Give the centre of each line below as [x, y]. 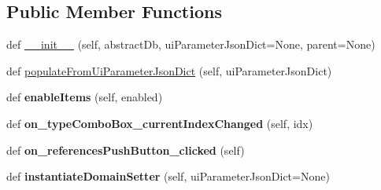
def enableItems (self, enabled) [85, 97]
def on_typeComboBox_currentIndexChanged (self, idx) [160, 123]
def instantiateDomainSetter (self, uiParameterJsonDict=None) [168, 176]
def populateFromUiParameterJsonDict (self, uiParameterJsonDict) [169, 70]
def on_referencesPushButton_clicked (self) [126, 150]
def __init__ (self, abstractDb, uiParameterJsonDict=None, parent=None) [191, 44]
